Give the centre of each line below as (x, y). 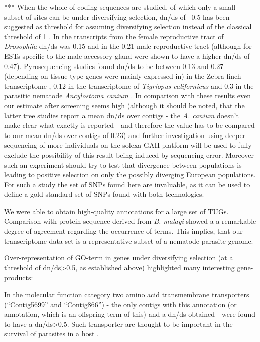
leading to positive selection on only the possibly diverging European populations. (130, 175)
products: (19, 277)
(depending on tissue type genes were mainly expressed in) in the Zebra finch (123, 76)
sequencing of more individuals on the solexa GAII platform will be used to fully (128, 145)
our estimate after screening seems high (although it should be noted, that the (124, 105)
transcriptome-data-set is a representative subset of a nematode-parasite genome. (129, 241)
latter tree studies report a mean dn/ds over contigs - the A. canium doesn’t (121, 115)
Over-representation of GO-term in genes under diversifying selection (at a (119, 258)
